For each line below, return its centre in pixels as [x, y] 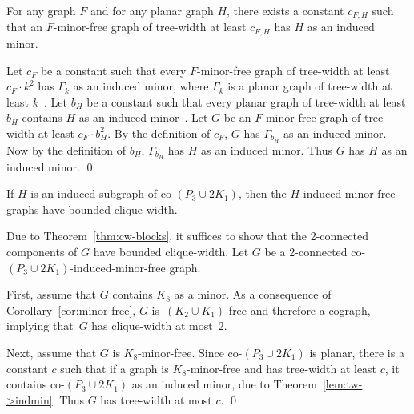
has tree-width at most [156, 399]
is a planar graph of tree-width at [310, 86]
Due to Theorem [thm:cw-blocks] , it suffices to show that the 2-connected [187, 236]
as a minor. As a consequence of [253, 294]
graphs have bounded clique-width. [92, 209]
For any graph [41, 10]
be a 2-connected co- [315, 251]
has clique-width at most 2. [159, 326]
